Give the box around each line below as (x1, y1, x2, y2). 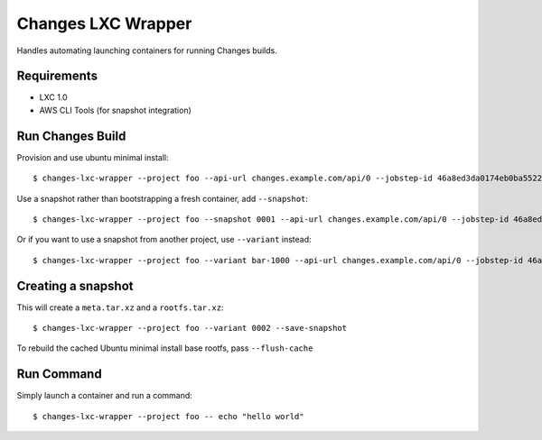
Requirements (16, 69, 98, 84)
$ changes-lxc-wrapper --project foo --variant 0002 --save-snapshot (33, 323, 348, 333)
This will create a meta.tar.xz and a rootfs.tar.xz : (16, 302, 224, 313)
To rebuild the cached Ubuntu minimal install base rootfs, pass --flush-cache (16, 343, 313, 353)
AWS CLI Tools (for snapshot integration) (39, 105, 192, 115)
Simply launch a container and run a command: (16, 390, 193, 401)
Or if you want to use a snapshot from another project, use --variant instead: (16, 234, 312, 245)
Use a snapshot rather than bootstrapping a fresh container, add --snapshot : (16, 193, 309, 204)
